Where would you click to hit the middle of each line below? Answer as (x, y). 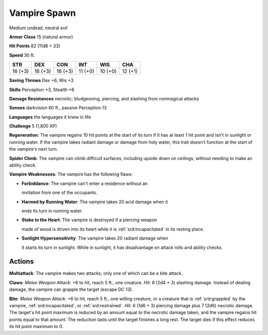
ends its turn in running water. (52, 211)
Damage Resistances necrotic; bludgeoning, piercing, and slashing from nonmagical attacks (104, 98)
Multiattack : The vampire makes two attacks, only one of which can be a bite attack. (96, 273)
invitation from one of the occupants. (60, 193)
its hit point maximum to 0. (36, 327)
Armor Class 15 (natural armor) (41, 37)
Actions (22, 262)
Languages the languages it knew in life (50, 117)
